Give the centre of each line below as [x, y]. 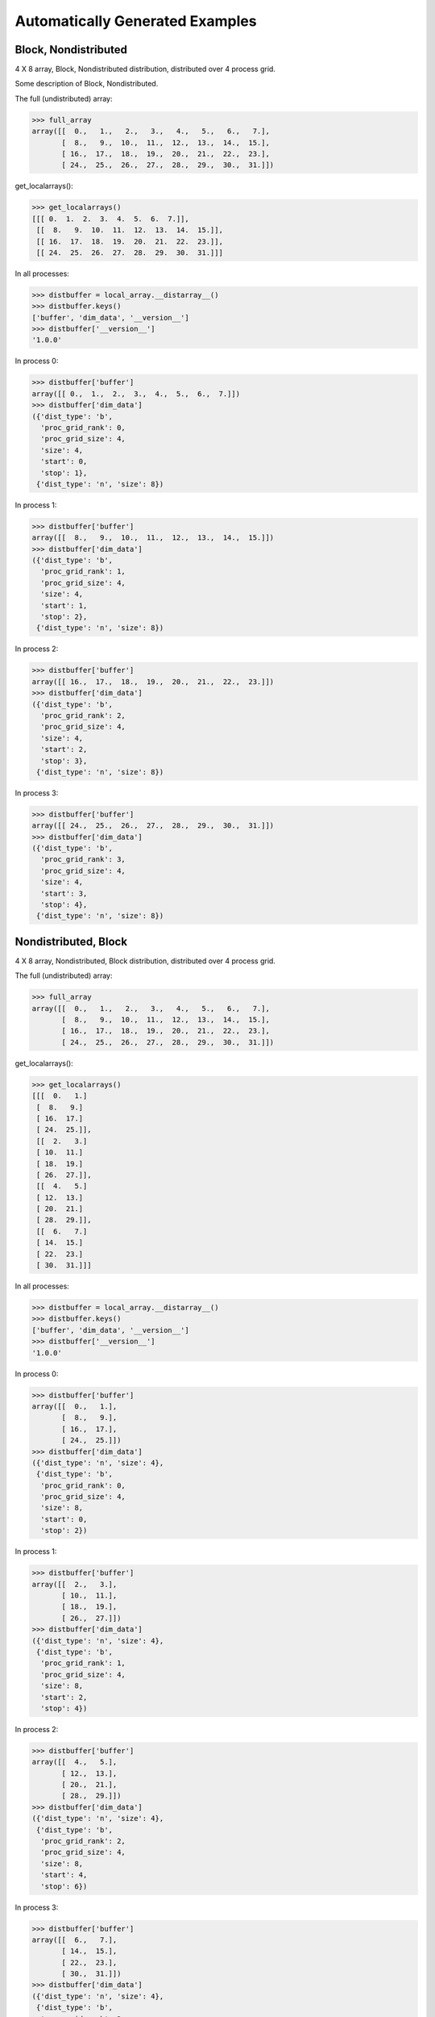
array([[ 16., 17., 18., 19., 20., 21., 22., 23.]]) [153, 681]
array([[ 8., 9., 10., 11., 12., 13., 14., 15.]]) [153, 538]
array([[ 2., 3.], [75, 1584]
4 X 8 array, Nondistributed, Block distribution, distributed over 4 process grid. [145, 961]
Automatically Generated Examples [136, 21]
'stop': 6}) [64, 1886]
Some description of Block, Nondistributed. [87, 84]
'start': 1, [64, 606]
